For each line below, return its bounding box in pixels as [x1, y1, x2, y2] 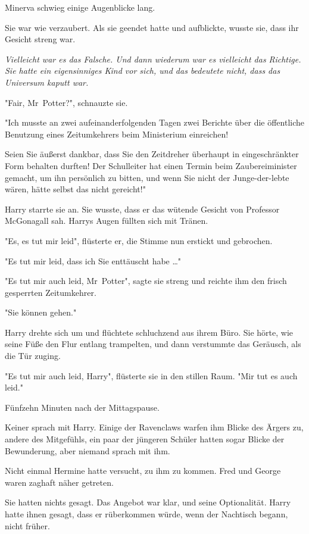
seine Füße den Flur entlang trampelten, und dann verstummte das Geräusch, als [5, 338, 301, 350]
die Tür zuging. [5, 349, 61, 362]
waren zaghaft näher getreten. [5, 476, 114, 488]
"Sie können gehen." [5, 306, 77, 318]
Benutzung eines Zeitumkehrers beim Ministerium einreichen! [5, 127, 229, 140]
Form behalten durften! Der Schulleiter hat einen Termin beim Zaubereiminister [5, 159, 297, 171]
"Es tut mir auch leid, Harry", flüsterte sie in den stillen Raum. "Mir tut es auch [5, 369, 298, 382]
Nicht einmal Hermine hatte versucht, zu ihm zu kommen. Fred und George [5, 464, 281, 477]
